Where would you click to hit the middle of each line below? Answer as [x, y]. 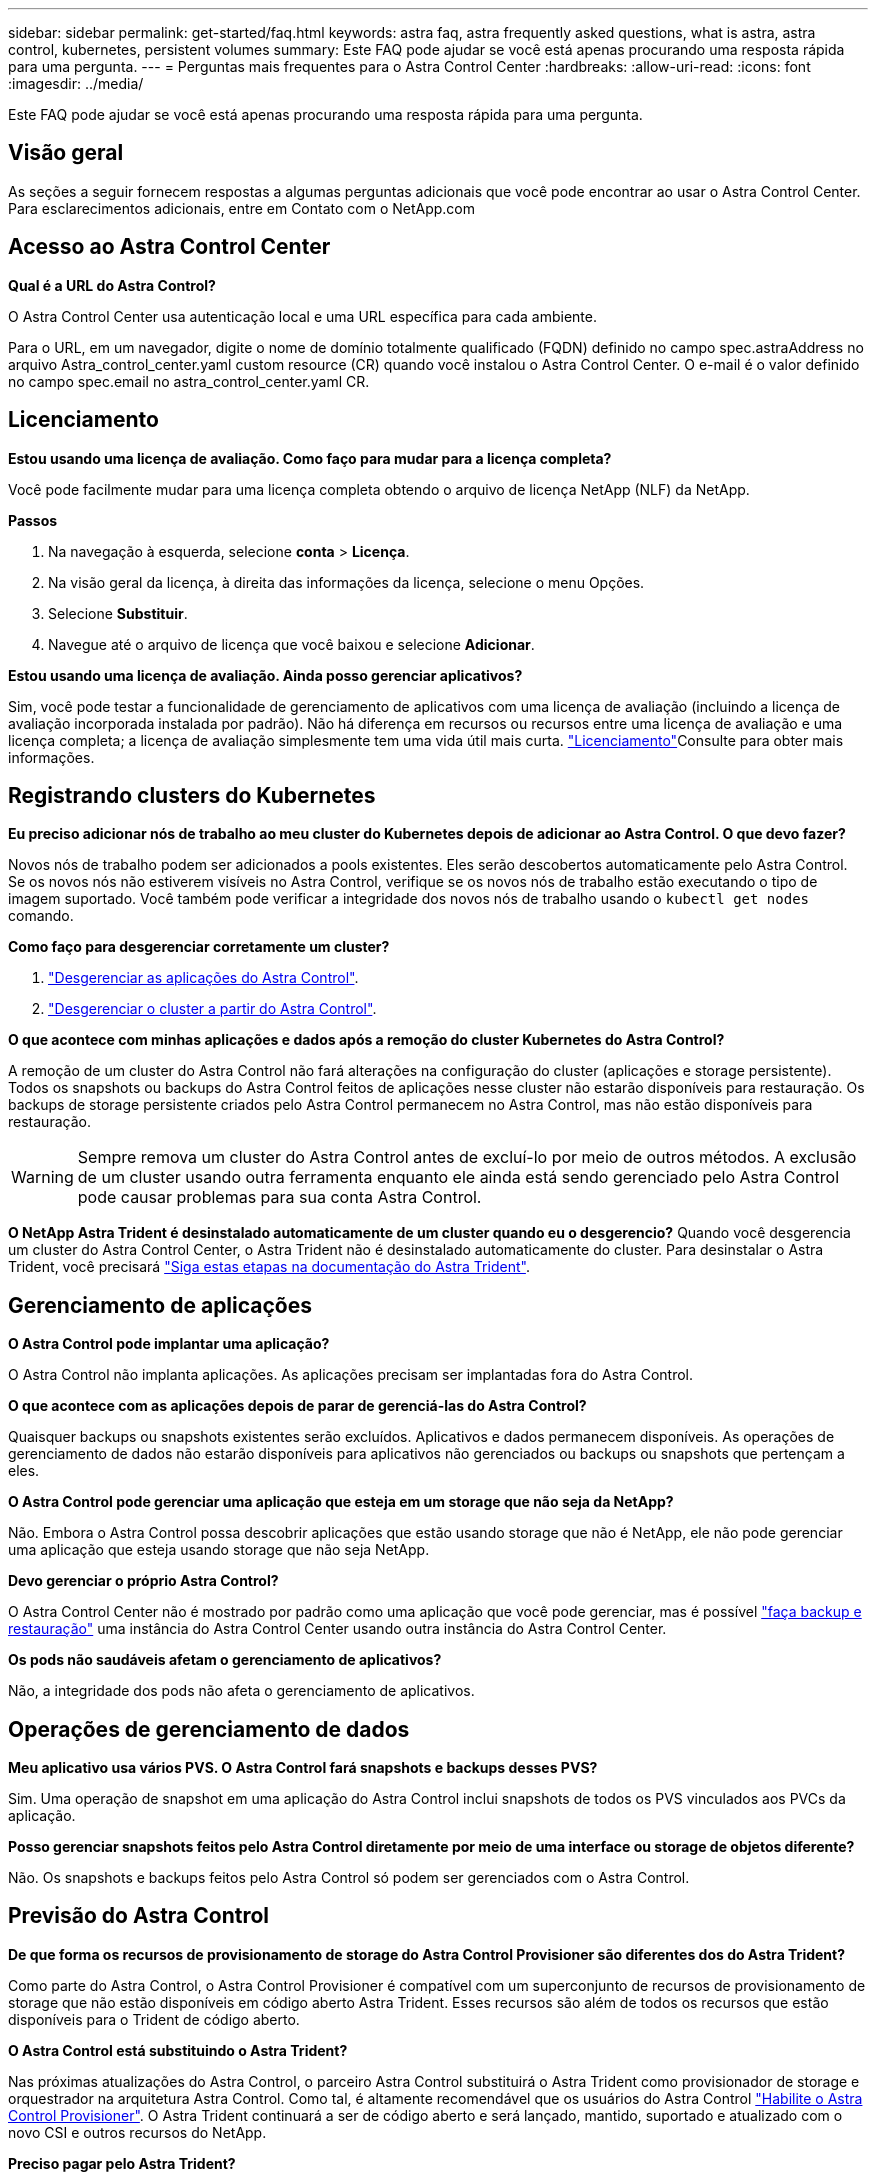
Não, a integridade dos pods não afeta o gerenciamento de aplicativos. [241, 1691]
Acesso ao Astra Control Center [169, 247]
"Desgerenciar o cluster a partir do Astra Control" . [212, 1009]
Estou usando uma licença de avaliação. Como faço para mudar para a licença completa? [310, 458]
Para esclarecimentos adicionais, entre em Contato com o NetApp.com [242, 208]
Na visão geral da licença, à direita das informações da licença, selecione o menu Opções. [346, 582]
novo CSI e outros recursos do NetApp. [137, 2132]
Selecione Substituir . [118, 613]
